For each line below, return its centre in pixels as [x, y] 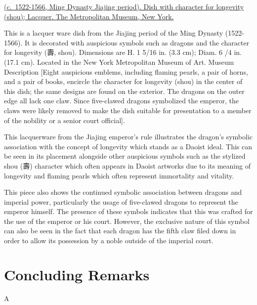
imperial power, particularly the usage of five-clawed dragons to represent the [121, 201]
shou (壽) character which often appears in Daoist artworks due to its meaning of [127, 165]
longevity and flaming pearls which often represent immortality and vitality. [119, 175]
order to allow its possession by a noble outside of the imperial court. [109, 240]
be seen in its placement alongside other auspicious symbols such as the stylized [125, 156]
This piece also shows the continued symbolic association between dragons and [123, 192]
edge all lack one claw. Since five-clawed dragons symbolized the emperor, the [122, 101]
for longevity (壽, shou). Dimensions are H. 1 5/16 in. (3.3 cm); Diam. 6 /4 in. [123, 52]
